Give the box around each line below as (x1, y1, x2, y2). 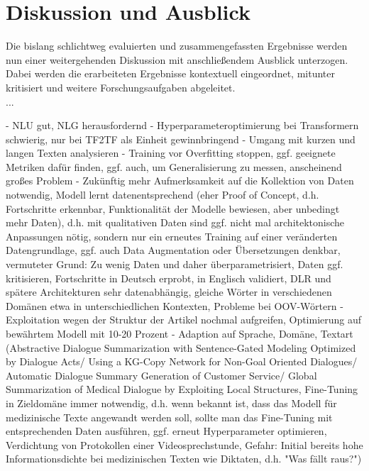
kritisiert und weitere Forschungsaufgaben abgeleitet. (6, 79, 236, 94)
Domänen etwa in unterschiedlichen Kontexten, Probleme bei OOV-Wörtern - (6, 298, 343, 313)
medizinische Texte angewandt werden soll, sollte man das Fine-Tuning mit (6, 409, 333, 424)
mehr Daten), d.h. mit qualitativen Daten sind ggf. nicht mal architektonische (6, 215, 345, 230)
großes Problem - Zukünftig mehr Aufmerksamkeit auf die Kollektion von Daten (6, 173, 354, 188)
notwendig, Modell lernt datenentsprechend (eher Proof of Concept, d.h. (6, 187, 319, 202)
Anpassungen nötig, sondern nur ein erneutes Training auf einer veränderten (6, 228, 338, 243)
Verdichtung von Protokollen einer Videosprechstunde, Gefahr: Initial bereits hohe (6, 437, 363, 452)
